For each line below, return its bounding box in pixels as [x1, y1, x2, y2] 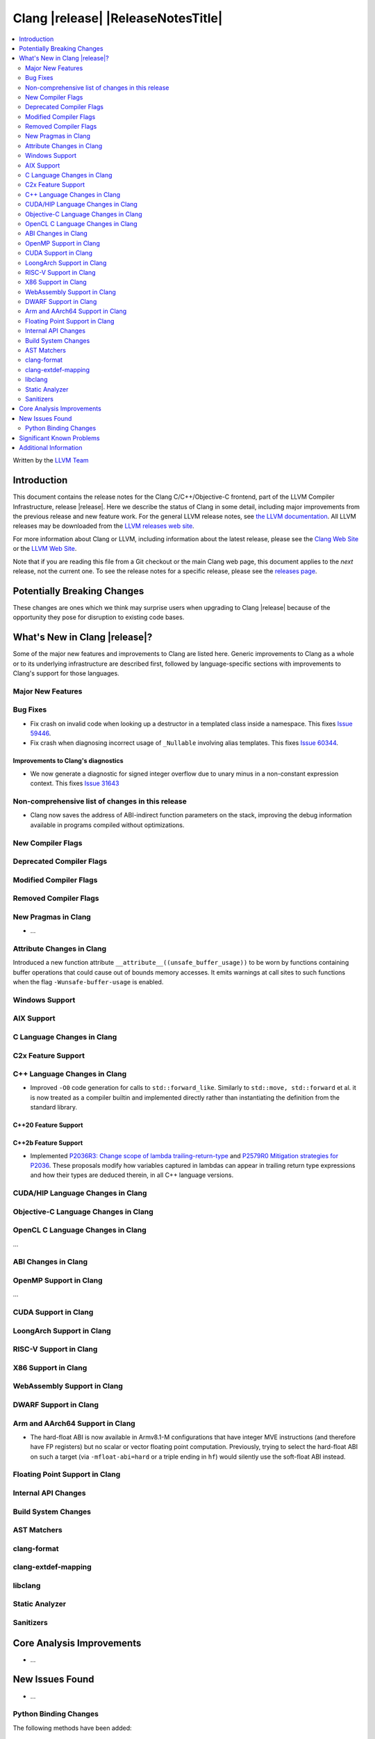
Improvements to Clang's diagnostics [12, 757, 124, 765]
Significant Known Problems [19, 433, 100, 442]
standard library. [30, 1103, 78, 1112]
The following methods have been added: [12, 1724, 132, 1732]
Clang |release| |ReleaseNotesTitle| [12, 10, 223, 26]
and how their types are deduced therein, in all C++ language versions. [30, 1171, 234, 1179]
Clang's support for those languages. [12, 668, 119, 678]
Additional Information [19, 443, 83, 451]
